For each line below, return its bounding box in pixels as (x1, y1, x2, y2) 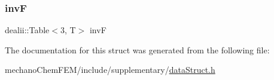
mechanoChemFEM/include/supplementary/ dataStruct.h (5, 63, 215, 76)
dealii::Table (5, 24, 50, 36)
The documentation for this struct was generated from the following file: (5, 43, 270, 56)
